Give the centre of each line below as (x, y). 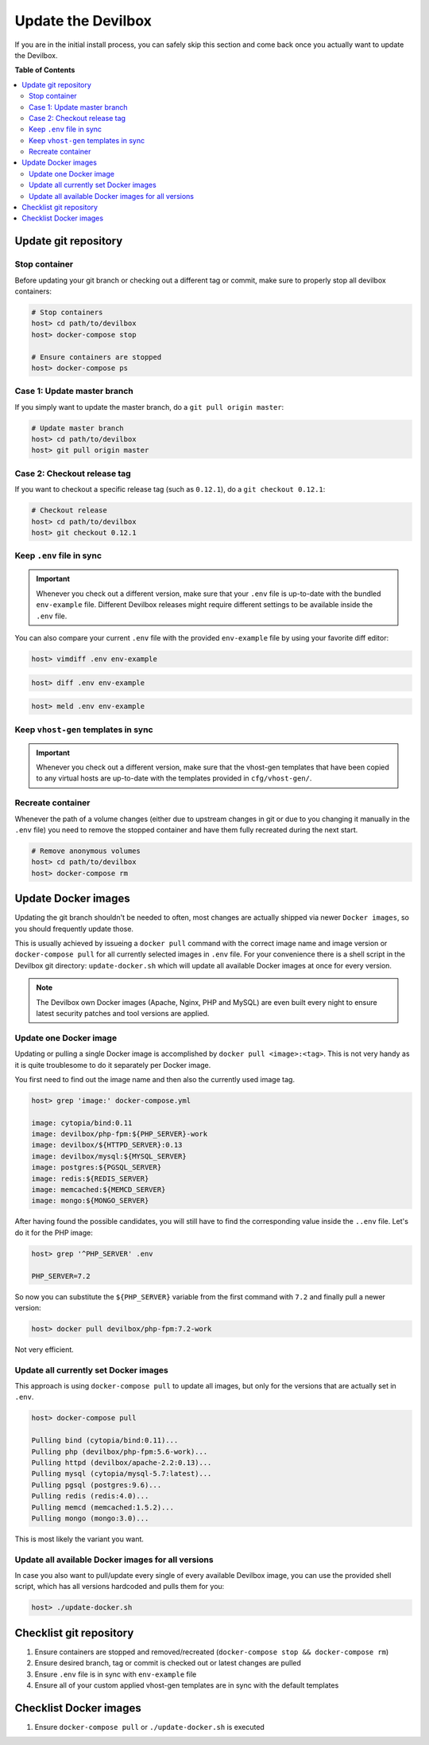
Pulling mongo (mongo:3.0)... (90, 1518)
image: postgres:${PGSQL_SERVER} (97, 1167)
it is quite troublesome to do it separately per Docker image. (113, 1065)
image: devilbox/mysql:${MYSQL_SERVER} (109, 1156)
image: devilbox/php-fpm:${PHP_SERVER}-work (120, 1134)
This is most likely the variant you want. (79, 1539)
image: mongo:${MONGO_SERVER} (90, 1201)
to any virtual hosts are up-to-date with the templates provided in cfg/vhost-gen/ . (174, 778)
